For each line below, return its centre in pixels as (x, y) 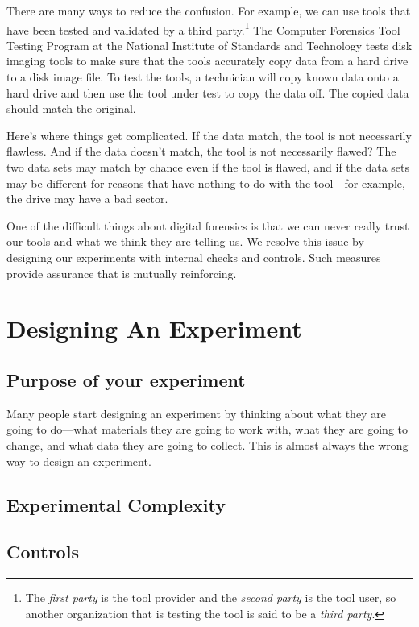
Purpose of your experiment (126, 379)
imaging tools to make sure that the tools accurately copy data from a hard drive (207, 61)
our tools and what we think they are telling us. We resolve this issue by (185, 241)
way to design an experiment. (79, 461)
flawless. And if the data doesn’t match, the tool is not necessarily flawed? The (201, 151)
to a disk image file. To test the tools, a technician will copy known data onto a (203, 77)
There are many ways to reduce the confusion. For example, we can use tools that (209, 10)
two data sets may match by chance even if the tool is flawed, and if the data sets (208, 167)
